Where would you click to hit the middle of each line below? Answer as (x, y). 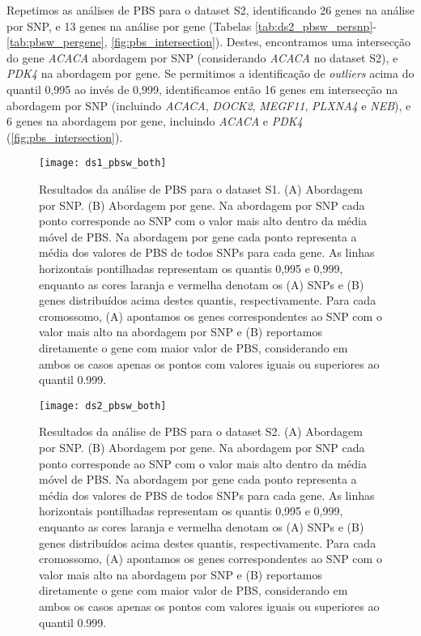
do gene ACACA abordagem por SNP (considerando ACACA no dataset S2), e (202, 57)
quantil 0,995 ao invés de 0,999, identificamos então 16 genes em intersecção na (202, 89)
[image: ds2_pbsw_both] (103, 406)
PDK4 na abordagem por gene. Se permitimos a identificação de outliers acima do (210, 73)
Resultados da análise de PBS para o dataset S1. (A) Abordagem (201, 189)
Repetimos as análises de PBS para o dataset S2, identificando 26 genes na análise (210, 10)
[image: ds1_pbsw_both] (103, 163)
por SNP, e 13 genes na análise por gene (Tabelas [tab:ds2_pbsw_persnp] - (191, 26)
